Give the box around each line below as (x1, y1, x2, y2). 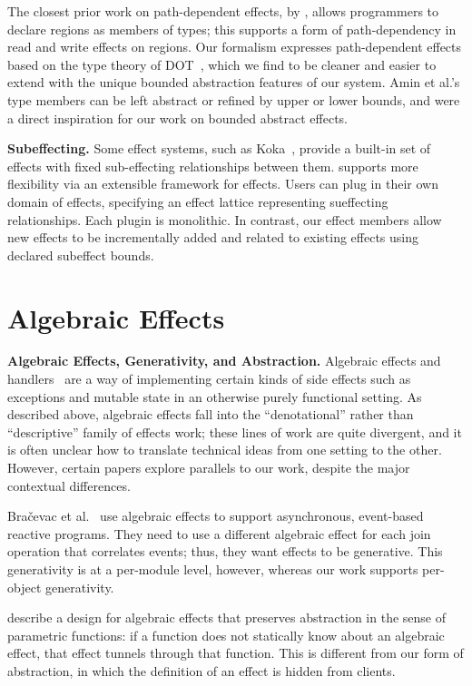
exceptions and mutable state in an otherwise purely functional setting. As (7, 387, 422, 406)
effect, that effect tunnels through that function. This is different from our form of (7, 643, 464, 662)
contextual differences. (7, 475, 131, 495)
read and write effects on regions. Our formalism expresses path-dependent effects (7, 37, 462, 56)
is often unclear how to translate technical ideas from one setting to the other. (7, 440, 442, 459)
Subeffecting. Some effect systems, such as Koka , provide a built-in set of (7, 139, 431, 158)
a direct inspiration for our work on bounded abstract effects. (7, 108, 348, 127)
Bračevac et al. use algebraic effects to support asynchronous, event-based (7, 506, 424, 525)
